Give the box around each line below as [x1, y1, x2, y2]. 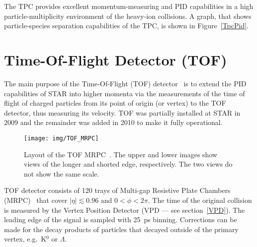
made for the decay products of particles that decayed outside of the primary [4, 224, 239, 234]
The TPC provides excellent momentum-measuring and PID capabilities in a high [4, 1, 254, 11]
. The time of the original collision [148, 194, 252, 205]
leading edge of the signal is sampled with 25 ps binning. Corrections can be [4, 214, 237, 225]
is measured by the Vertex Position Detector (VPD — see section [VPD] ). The [4, 204, 245, 215]
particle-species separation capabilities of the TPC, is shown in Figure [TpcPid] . [4, 20, 249, 31]
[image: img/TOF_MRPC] [24, 134, 99, 142]
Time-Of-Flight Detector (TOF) [4, 49, 227, 69]
